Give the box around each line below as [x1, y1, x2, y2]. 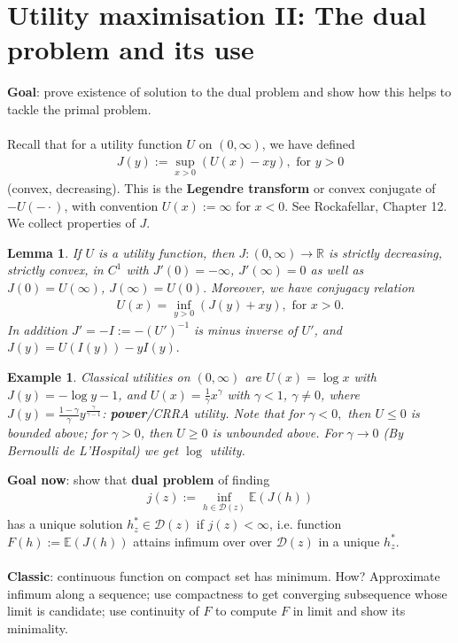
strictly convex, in [7, 260, 104, 279]
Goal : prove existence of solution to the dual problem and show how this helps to [7, 82, 452, 101]
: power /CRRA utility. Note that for [102, 404, 305, 422]
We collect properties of [7, 213, 136, 232]
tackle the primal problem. [7, 99, 151, 118]
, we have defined [261, 135, 355, 153]
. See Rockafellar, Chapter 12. [284, 196, 447, 214]
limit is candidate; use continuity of [7, 601, 199, 620]
